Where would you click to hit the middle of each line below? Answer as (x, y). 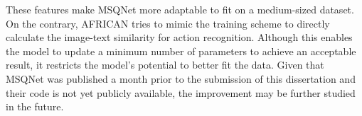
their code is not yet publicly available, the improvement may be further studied (181, 92)
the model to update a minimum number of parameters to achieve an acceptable (181, 51)
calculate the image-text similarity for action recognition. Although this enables (179, 37)
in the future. (35, 106)
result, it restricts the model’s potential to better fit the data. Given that (165, 65)
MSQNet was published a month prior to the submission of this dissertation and (181, 78)
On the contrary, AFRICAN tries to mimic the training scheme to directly (168, 23)
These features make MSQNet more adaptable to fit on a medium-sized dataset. (180, 9)
